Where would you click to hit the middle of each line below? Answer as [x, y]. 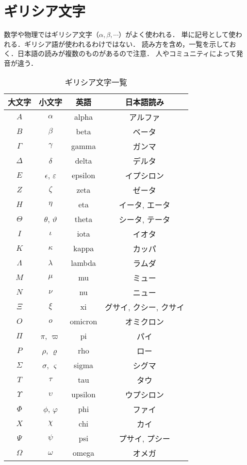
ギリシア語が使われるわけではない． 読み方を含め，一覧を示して [127, 44]
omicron [84, 321]
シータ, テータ [144, 219]
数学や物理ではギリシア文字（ [51, 34]
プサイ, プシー [144, 438]
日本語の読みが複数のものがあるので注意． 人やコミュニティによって [127, 53]
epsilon [84, 175]
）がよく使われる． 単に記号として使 [177, 34]
